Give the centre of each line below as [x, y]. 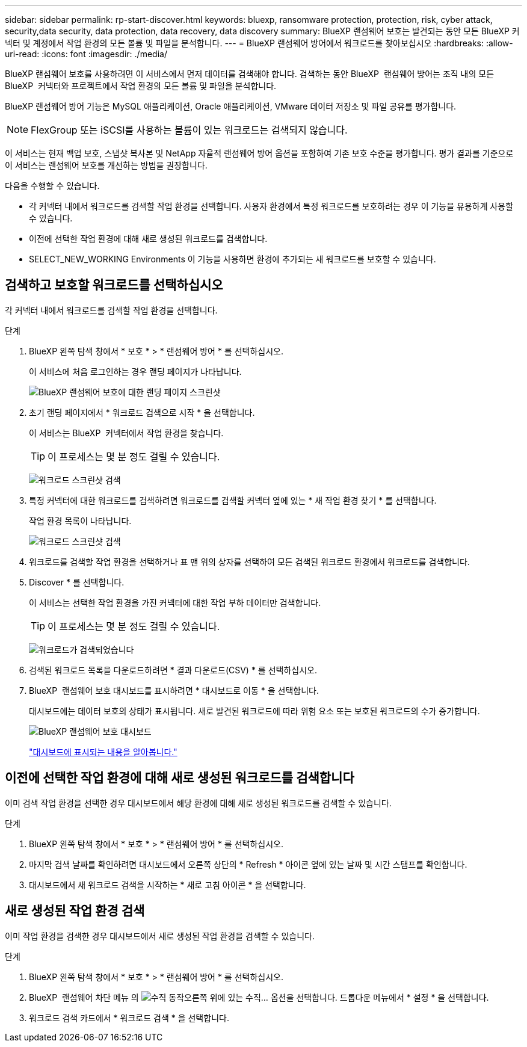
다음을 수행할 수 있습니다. [52, 186]
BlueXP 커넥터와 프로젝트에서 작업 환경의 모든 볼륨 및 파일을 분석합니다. [141, 86]
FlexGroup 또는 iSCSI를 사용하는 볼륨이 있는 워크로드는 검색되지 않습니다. [189, 130]
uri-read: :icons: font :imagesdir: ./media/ [86, 54]
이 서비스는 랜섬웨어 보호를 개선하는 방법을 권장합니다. [106, 165]
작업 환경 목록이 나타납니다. [80, 520]
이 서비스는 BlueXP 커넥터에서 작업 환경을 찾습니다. [126, 433]
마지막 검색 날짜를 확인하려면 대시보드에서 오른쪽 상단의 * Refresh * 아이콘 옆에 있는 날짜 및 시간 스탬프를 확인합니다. [248, 864]
